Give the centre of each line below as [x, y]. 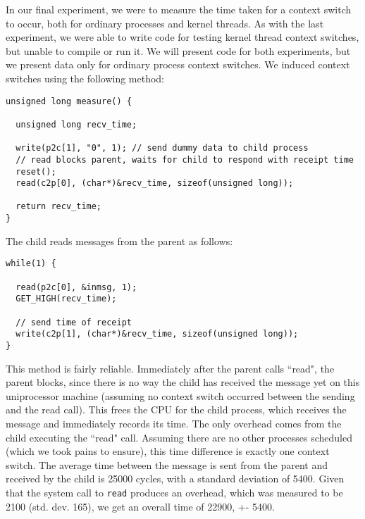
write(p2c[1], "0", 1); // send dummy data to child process [162, 148]
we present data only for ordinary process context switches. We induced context [178, 64]
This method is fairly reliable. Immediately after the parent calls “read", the [170, 368]
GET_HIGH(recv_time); [66, 299]
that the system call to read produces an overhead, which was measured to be [174, 492]
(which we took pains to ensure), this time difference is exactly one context [168, 451]
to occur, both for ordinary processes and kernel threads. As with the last [165, 23]
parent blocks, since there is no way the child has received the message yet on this [183, 382]
